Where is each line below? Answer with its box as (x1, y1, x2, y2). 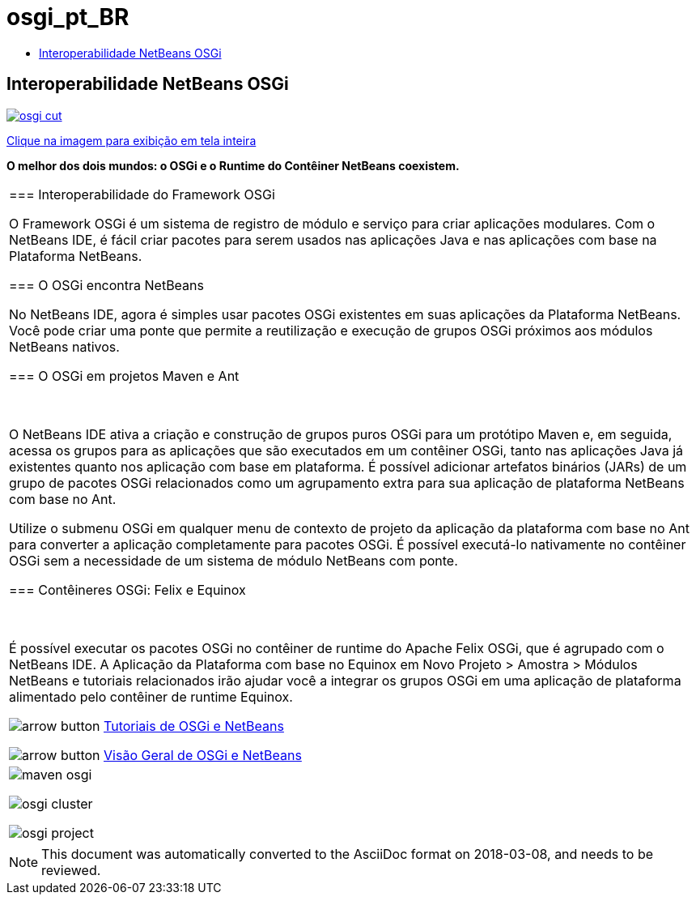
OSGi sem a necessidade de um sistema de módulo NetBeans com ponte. (9, 552, 458, 569)
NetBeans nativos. (9, 338, 120, 355)
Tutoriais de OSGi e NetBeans (104, 717, 284, 734)
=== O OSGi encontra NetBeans (9, 276, 204, 293)
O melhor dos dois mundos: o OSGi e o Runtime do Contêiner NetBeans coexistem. (6, 158, 460, 173)
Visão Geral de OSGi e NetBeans (104, 746, 302, 763)
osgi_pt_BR (6, 3, 129, 31)
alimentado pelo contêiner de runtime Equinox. (9, 688, 293, 705)
